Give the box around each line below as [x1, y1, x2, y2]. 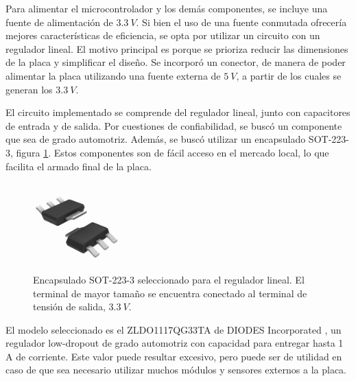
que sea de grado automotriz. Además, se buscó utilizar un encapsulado [5, 132, 306, 146]
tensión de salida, [33, 299, 106, 314]
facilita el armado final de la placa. [5, 159, 152, 173]
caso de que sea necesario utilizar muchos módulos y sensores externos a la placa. [5, 362, 346, 377]
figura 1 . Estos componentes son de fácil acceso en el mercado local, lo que [16, 145, 329, 159]
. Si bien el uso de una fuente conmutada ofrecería [136, 14, 347, 29]
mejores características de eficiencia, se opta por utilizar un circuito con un [5, 28, 320, 43]
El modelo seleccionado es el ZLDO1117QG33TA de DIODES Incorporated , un [5, 322, 342, 336]
